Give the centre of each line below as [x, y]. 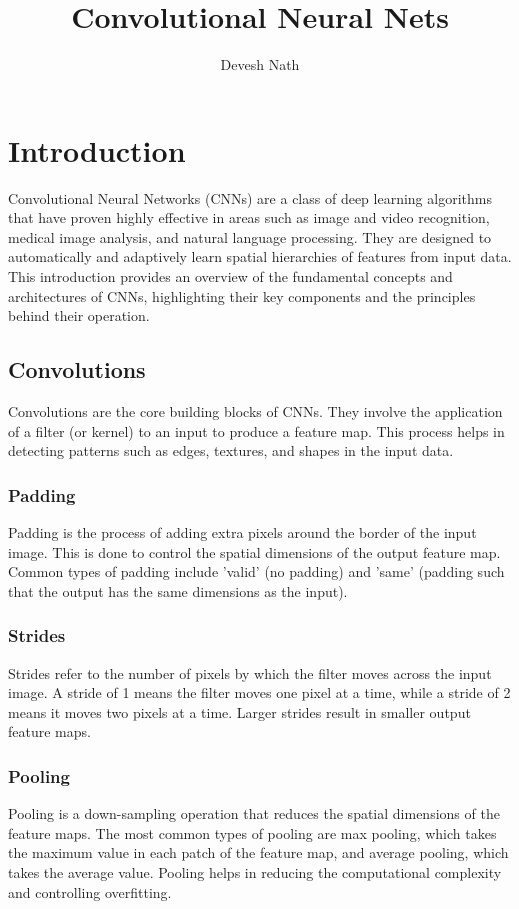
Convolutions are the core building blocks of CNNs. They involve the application [255, 411]
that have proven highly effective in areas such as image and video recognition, [249, 217]
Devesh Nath [260, 64]
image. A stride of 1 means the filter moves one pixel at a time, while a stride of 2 [259, 692]
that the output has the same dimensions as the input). [178, 590]
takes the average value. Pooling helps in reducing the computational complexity [255, 871]
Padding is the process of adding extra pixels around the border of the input [242, 532]
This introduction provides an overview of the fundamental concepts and [230, 276]
